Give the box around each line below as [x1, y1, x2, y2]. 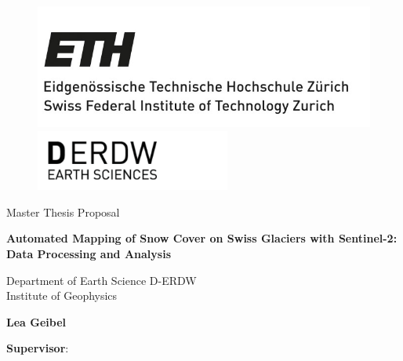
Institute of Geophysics [6, 287, 118, 304]
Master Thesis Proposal [6, 203, 120, 220]
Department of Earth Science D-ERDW [6, 272, 197, 288]
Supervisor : [6, 340, 69, 356]
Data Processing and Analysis [6, 245, 171, 261]
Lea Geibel [6, 313, 66, 330]
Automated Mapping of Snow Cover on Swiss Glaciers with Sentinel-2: [6, 230, 398, 246]
